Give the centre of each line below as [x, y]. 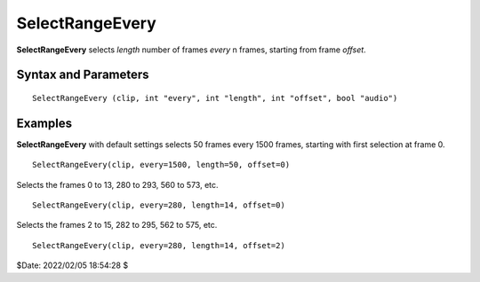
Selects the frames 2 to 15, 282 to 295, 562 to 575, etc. [117, 225]
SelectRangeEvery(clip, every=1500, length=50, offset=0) [161, 165]
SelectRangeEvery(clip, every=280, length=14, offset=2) [159, 245]
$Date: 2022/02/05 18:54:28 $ [72, 265]
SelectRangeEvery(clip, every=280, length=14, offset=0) [159, 205]
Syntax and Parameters [83, 75]
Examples [44, 123]
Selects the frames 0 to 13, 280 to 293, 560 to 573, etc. [117, 184]
